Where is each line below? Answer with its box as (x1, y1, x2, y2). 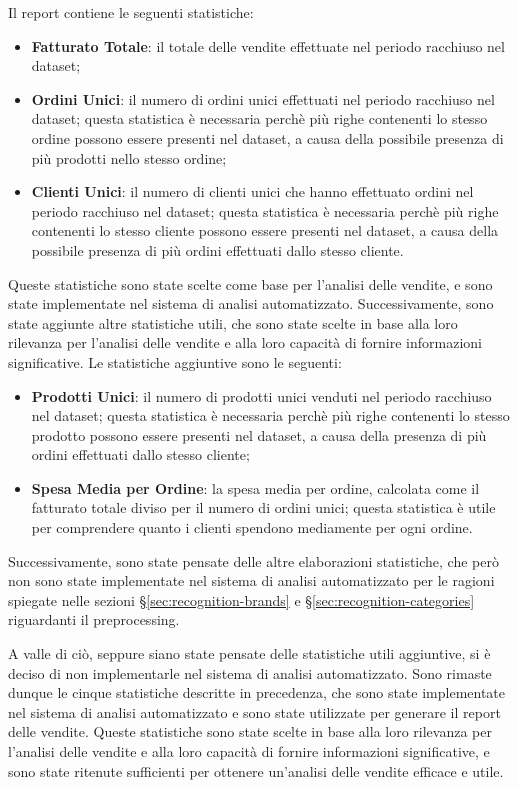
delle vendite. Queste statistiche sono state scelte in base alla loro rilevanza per (8, 721, 492, 742)
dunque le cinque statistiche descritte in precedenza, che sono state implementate (8, 682, 506, 703)
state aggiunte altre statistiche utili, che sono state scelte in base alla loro (8, 312, 458, 333)
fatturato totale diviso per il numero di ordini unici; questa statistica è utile (31, 497, 496, 518)
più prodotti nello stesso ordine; (31, 147, 227, 168)
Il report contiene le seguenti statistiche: (8, 2, 254, 22)
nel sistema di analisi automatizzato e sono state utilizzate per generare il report (8, 701, 501, 722)
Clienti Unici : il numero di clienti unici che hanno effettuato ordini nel (31, 181, 474, 202)
